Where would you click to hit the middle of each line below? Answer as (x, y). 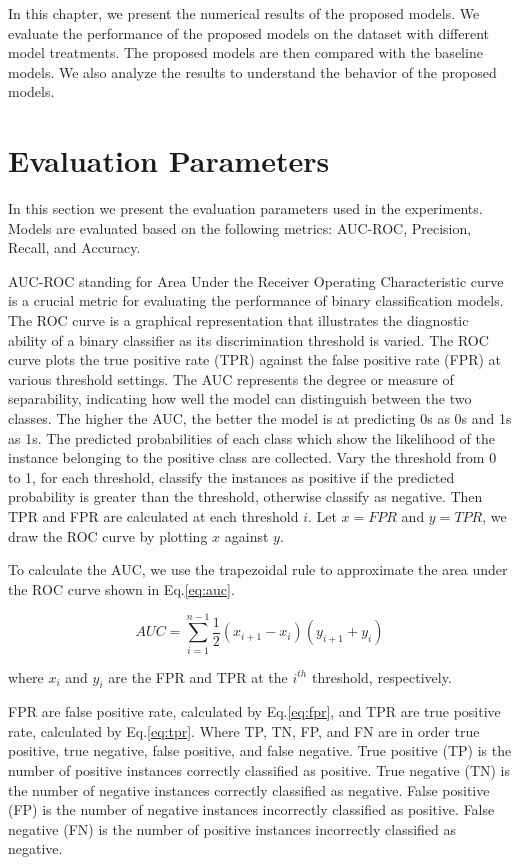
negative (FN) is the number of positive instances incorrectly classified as (232, 828)
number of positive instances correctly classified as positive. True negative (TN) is (259, 770)
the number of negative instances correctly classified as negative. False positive (249, 789)
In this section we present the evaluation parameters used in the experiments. (245, 208)
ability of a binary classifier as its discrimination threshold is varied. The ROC (248, 339)
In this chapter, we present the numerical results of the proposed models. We (244, 13)
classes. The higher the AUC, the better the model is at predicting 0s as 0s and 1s (260, 418)
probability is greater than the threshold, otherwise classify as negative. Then (245, 496)
